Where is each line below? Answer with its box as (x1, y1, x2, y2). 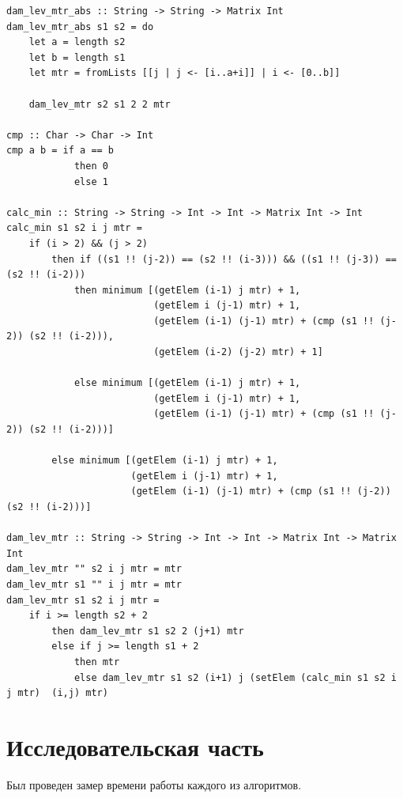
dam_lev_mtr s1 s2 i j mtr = (6, 594, 160, 606)
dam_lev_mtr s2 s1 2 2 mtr (28, 98, 171, 110)
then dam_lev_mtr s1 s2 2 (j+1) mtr (51, 625, 244, 637)
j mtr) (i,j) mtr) (6, 687, 108, 699)
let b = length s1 (28, 51, 126, 63)
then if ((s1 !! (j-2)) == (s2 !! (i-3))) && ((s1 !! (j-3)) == (51, 253, 397, 265)
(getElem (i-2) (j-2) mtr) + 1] (153, 346, 323, 358)
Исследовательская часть (6, 730, 264, 762)
